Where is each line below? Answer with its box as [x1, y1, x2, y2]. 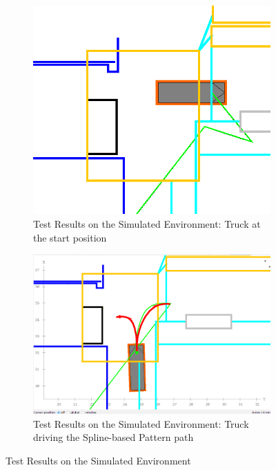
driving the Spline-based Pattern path [33, 430, 194, 444]
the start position [33, 230, 107, 244]
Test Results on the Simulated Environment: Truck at [33, 216, 261, 231]
